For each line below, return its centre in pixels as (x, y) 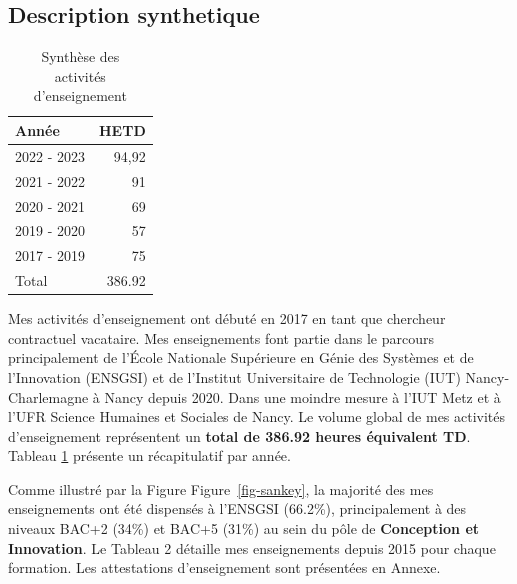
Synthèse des (80, 56)
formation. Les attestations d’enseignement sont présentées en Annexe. (224, 567)
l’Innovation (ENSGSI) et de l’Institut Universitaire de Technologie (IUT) (234, 376)
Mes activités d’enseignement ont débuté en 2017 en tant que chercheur (227, 318)
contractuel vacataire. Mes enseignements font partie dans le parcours (221, 337)
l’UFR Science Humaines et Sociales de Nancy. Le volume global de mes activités (257, 416)
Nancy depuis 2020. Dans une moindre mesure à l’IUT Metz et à (302, 396)
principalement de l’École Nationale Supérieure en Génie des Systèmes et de (241, 357)
